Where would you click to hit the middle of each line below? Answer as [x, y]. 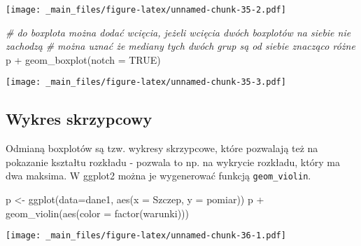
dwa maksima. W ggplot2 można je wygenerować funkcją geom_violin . [158, 176]
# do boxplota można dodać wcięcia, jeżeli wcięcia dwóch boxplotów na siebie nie [178, 32]
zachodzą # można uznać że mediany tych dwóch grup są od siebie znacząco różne [180, 46]
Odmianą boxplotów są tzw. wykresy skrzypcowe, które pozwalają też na [162, 148]
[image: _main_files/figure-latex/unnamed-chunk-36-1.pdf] [146, 236]
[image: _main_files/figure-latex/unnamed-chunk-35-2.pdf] [146, 10]
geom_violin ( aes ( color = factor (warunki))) [97, 213]
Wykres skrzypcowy [79, 119]
